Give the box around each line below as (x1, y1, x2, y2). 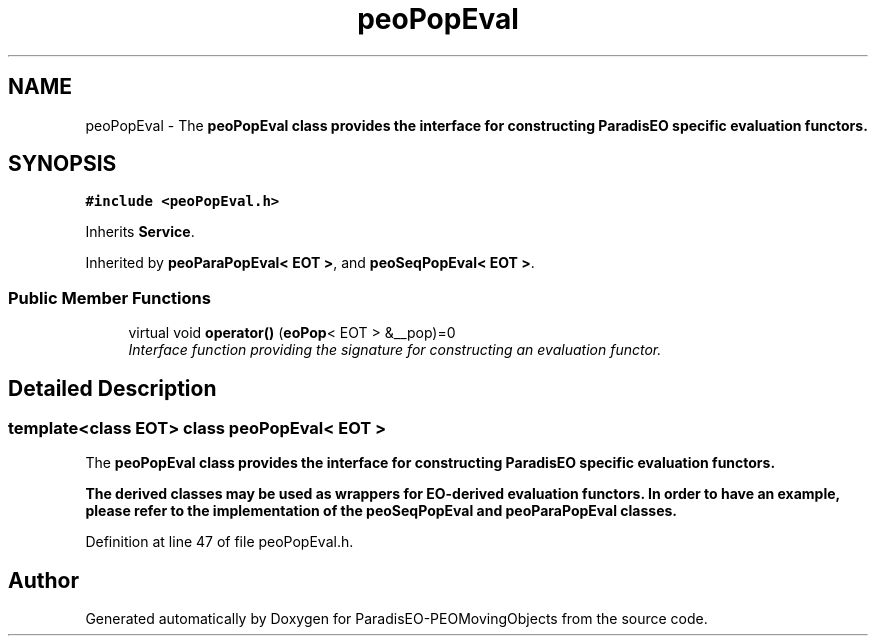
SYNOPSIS (8, 151, 117, 177)
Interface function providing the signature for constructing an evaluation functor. (128, 341, 662, 359)
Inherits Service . (85, 223, 195, 241)
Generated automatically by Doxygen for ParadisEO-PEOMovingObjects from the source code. (85, 610, 708, 628)
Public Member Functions (8, 287, 211, 308)
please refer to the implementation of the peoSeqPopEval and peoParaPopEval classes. (85, 502, 677, 520)
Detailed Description (8, 375, 217, 401)
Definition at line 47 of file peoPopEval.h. (85, 533, 354, 551)
